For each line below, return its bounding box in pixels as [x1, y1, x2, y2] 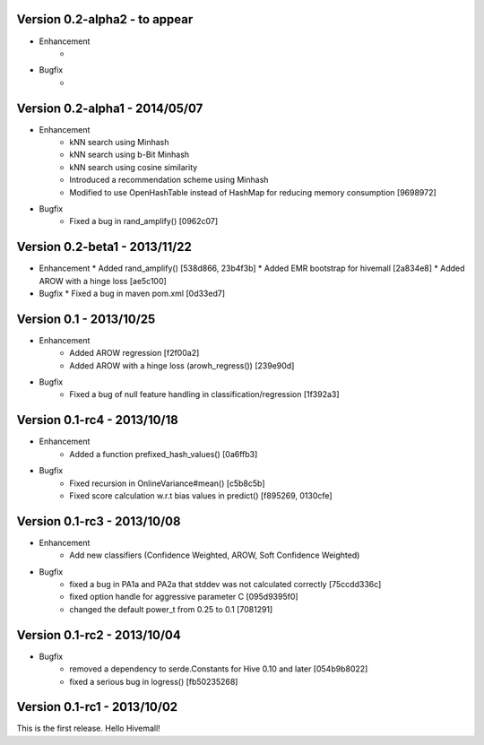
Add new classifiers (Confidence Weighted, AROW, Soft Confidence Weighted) [69, 550, 360, 560]
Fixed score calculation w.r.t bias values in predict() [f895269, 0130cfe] [69, 489, 333, 501]
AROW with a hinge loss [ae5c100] [39, 275, 168, 286]
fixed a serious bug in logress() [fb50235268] [69, 676, 238, 687]
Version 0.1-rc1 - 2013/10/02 [16, 699, 178, 715]
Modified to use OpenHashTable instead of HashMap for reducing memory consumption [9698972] [69, 186, 436, 197]
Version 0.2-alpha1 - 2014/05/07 [16, 100, 203, 116]
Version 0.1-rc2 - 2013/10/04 [16, 628, 181, 643]
